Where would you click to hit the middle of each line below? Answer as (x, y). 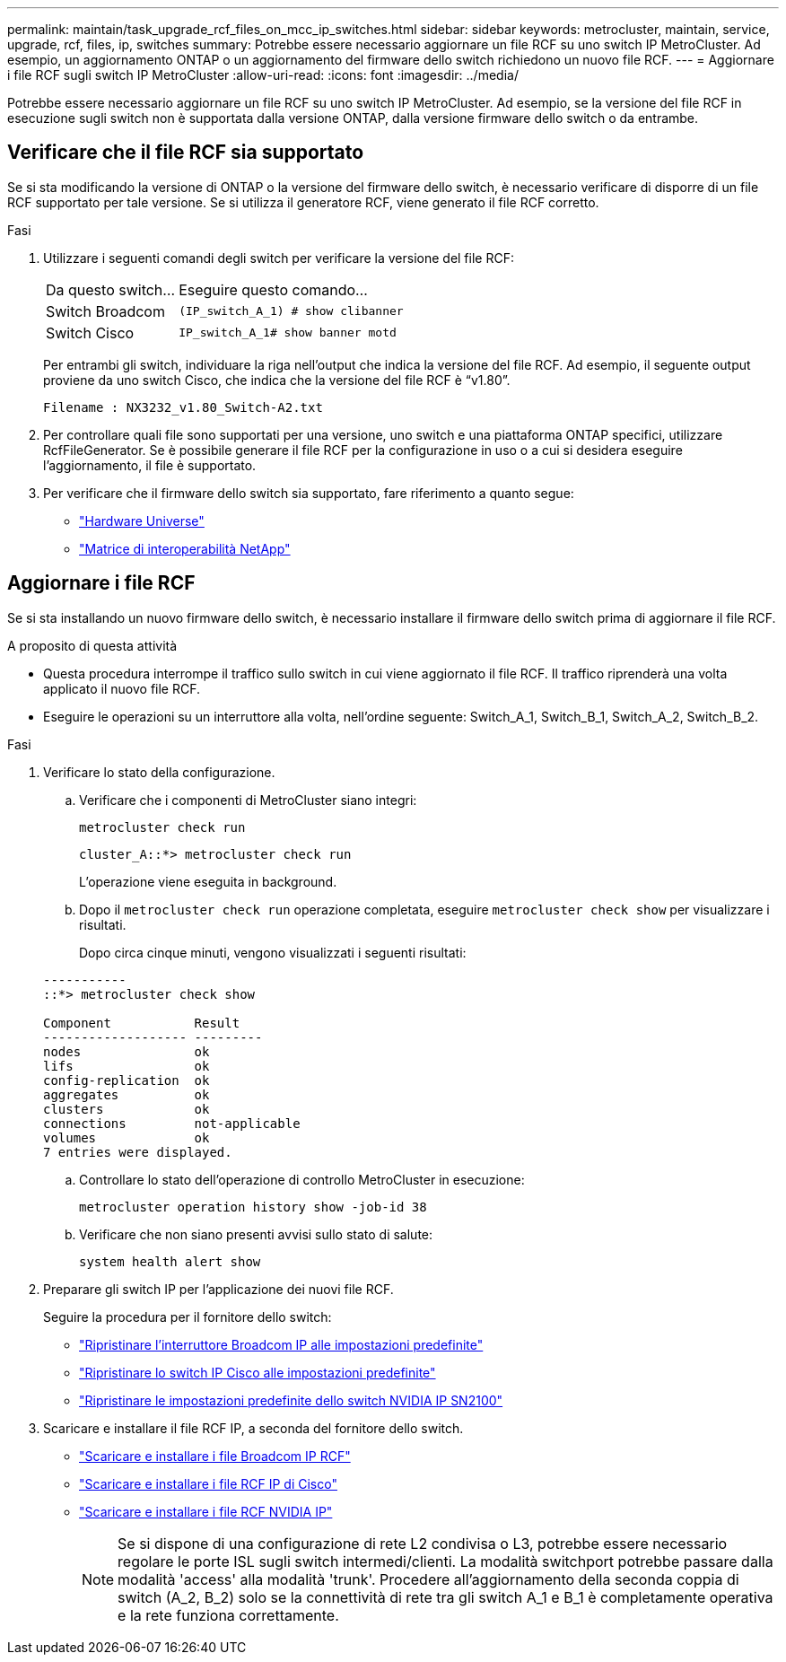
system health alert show (170, 1261)
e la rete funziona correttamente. (228, 1615)
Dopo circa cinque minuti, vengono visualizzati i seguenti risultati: (273, 952)
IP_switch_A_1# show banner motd (288, 333)
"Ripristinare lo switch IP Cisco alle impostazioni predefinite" (258, 1372)
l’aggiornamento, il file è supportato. (150, 465)
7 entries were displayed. (138, 1152)
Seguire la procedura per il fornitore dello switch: (188, 1316)
